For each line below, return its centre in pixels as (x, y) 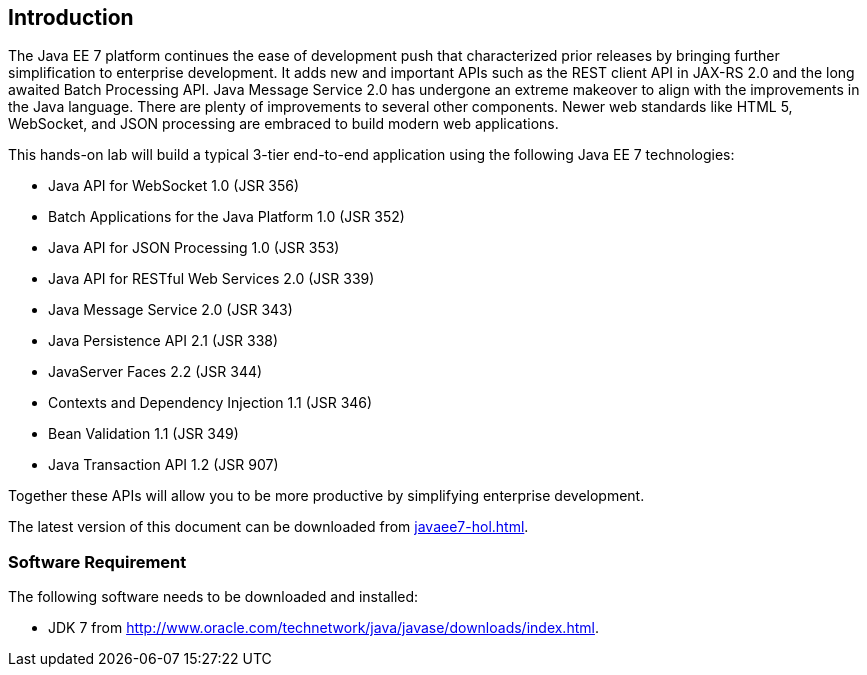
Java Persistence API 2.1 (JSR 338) (163, 341)
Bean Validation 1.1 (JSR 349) (143, 434)
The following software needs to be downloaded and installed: (213, 597)
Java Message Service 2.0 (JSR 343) (170, 310)
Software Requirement (97, 561)
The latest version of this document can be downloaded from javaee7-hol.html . (268, 527)
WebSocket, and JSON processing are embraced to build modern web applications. (283, 124)
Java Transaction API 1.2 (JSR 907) (163, 465)
